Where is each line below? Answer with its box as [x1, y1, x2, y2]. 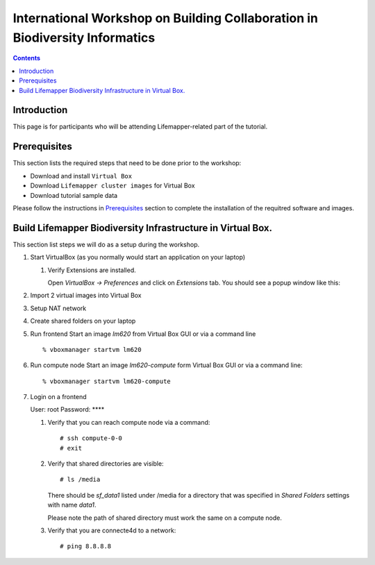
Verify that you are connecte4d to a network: [47, 526, 176, 534]
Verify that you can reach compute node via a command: [47, 418, 210, 426]
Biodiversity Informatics [12, 30, 156, 45]
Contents [12, 54, 41, 62]
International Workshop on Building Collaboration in [12, 10, 319, 26]
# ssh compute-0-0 [60, 435, 123, 442]
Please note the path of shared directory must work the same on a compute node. [47, 514, 283, 522]
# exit [60, 444, 83, 452]
